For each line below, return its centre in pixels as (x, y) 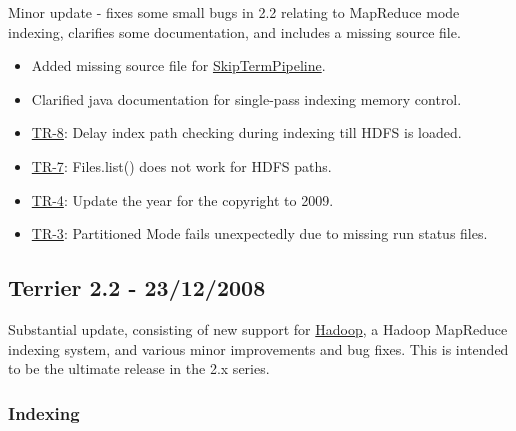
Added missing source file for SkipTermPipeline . (178, 65)
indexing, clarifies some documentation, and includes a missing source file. (234, 31)
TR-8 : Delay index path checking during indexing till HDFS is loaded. (246, 132)
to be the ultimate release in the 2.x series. (139, 368)
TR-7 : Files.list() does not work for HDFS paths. (181, 165)
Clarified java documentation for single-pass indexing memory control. (246, 98)
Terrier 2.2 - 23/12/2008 (137, 287)
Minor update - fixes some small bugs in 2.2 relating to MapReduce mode (234, 12)
